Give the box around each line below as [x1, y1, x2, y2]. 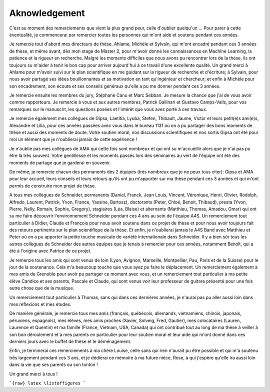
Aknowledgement [9, 7, 85, 18]
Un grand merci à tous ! [9, 370, 58, 377]
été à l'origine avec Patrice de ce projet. [9, 248, 91, 254]
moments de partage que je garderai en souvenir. [9, 159, 111, 165]
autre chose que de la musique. [9, 285, 74, 291]
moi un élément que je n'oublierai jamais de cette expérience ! [9, 136, 137, 142]
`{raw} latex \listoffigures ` [9, 380, 86, 386]
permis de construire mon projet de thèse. [9, 182, 96, 188]
